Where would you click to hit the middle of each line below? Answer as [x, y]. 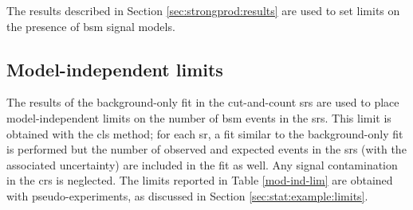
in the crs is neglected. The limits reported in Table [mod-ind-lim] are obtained [200, 180]
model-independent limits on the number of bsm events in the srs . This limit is [199, 117]
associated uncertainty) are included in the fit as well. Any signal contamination [202, 164]
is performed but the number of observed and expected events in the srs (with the [206, 149]
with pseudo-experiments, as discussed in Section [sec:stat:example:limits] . [187, 195]
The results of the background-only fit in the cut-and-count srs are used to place [203, 102]
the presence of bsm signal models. [91, 26]
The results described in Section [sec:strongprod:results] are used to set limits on [203, 10]
